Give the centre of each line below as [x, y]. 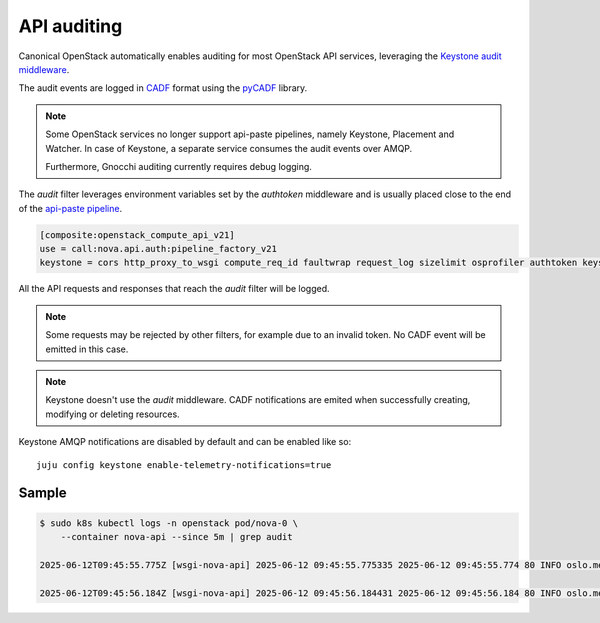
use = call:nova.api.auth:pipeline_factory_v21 [158, 249]
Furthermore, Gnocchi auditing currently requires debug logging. [178, 166]
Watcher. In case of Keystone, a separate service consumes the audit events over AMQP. [229, 148]
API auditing [70, 26]
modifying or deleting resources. [112, 414]
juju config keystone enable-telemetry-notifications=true [184, 464]
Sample [42, 493]
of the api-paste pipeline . [70, 208]
